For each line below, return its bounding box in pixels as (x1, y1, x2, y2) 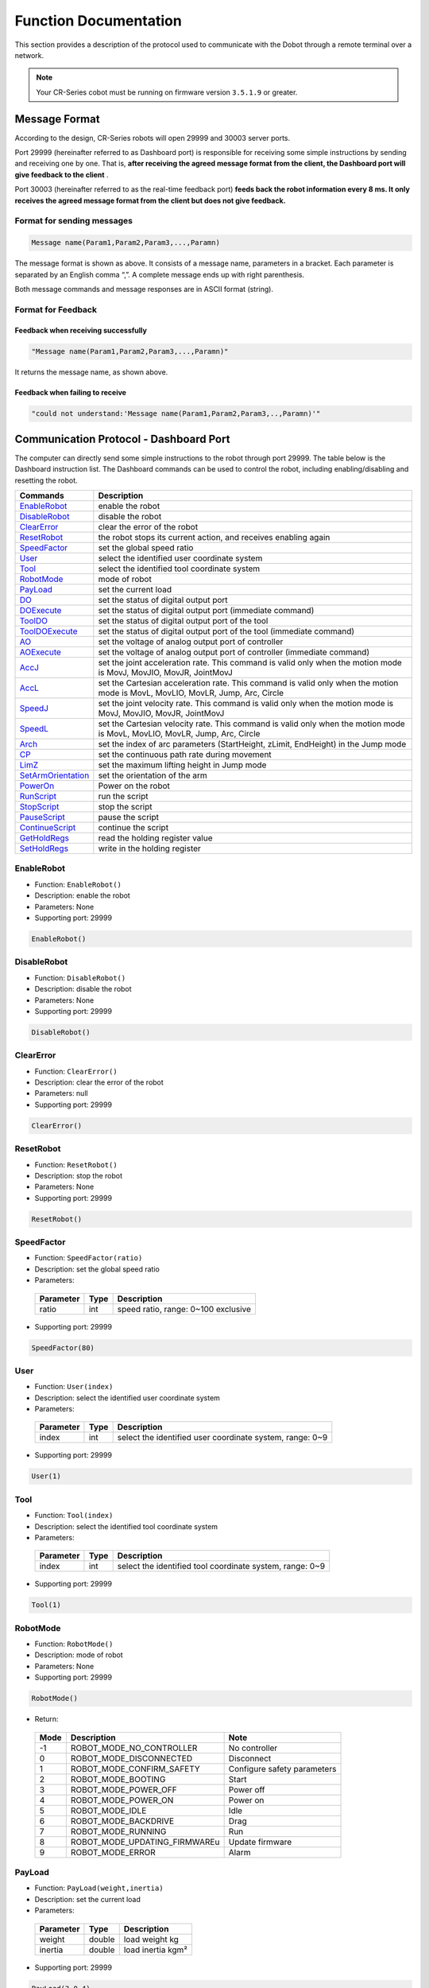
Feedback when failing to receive (14, 388, 127, 398)
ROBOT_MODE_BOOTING (70, 1773, 166, 1784)
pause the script (98, 812, 159, 823)
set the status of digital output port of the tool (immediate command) (98, 626, 355, 637)
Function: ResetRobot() (34, 1159, 118, 1169)
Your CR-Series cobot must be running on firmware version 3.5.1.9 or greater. (36, 87, 298, 97)
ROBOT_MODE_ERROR (70, 1846, 156, 1858)
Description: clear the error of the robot (34, 1077, 164, 1087)
